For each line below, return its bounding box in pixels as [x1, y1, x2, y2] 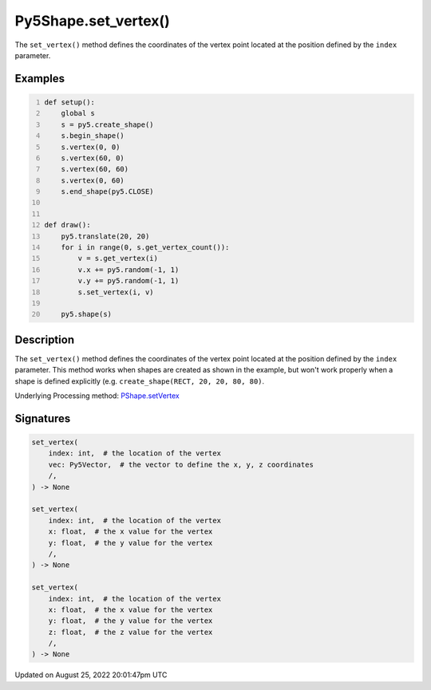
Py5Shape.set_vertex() [14, 12, 171, 30]
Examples [14, 72, 65, 85]
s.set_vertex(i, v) [77, 287, 155, 297]
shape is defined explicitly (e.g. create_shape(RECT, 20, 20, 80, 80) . [14, 376, 265, 386]
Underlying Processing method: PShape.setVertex [14, 391, 180, 400]
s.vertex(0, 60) [61, 175, 125, 185]
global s [61, 108, 96, 118]
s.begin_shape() [61, 132, 125, 140]
